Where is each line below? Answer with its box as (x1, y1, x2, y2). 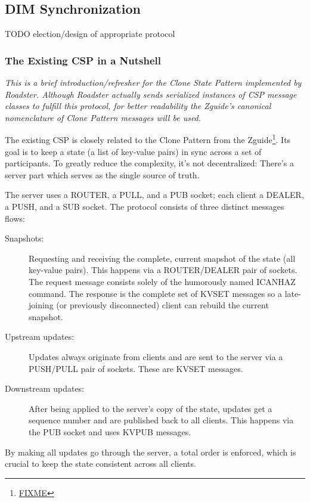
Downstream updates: (5, 382, 84, 395)
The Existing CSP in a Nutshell (5, 52, 161, 67)
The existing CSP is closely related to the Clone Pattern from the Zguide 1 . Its (5, 132, 291, 146)
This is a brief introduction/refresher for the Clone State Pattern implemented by (5, 76, 302, 89)
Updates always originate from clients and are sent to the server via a (29, 350, 283, 362)
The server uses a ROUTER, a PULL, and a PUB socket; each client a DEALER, (5, 188, 304, 201)
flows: (5, 212, 25, 224)
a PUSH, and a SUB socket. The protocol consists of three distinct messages (5, 200, 284, 213)
